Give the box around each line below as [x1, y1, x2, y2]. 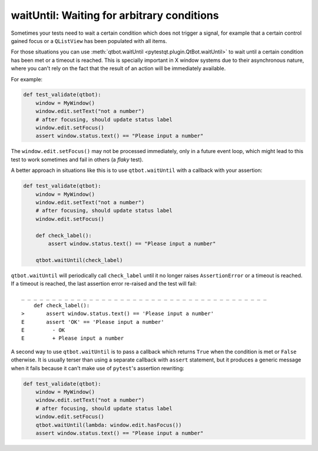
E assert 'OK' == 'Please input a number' [21, 319, 164, 325]
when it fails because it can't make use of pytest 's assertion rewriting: [11, 364, 185, 372]
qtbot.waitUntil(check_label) [35, 257, 123, 263]
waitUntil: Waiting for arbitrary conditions [11, 9, 219, 22]
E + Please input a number [21, 335, 124, 341]
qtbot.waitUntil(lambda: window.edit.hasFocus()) [35, 422, 182, 428]
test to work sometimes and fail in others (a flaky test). [11, 156, 144, 163]
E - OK [21, 327, 65, 334]
